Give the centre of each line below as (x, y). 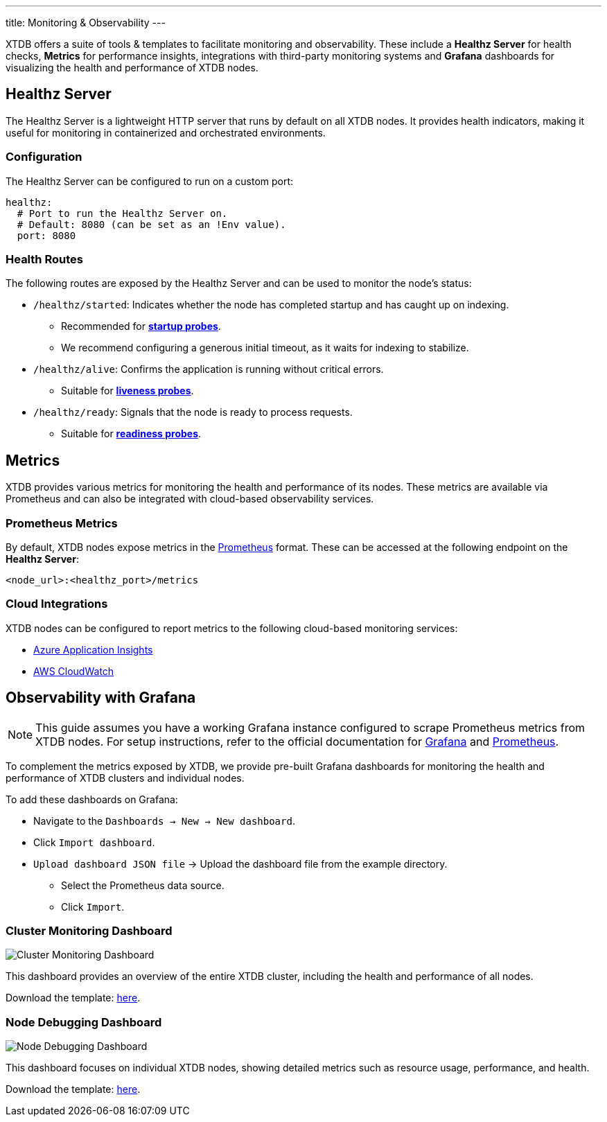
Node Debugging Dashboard (84, 1022)
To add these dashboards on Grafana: (92, 799)
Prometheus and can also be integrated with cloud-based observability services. (190, 499)
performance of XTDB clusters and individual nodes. (125, 778)
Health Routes (44, 259)
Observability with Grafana (101, 698)
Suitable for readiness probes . (131, 434)
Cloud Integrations (57, 604)
